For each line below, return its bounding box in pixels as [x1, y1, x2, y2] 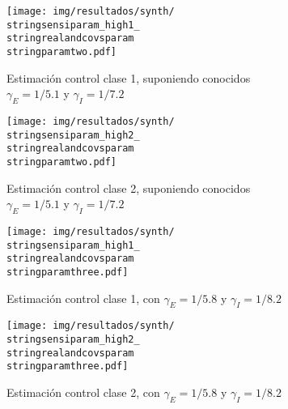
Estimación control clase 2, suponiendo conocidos [6, 179, 251, 196]
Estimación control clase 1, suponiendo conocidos [6, 69, 251, 86]
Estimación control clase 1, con [6, 289, 160, 306]
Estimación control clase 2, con [6, 384, 160, 401]
